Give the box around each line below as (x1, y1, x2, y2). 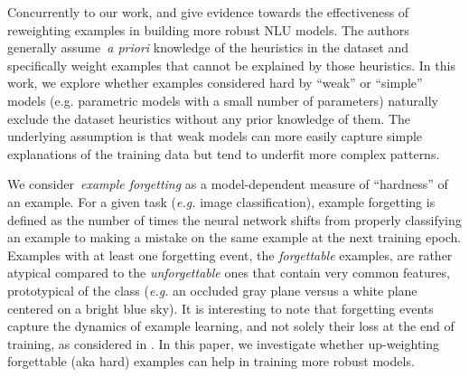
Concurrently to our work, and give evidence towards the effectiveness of (7, 3, 409, 21)
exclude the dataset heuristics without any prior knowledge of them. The (7, 108, 411, 127)
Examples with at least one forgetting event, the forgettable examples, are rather (7, 245, 453, 264)
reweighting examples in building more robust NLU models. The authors (7, 20, 409, 39)
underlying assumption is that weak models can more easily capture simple (7, 127, 423, 146)
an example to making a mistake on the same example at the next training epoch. (7, 228, 462, 247)
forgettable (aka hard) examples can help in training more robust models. (7, 352, 415, 371)
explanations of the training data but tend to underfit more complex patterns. (7, 144, 440, 163)
